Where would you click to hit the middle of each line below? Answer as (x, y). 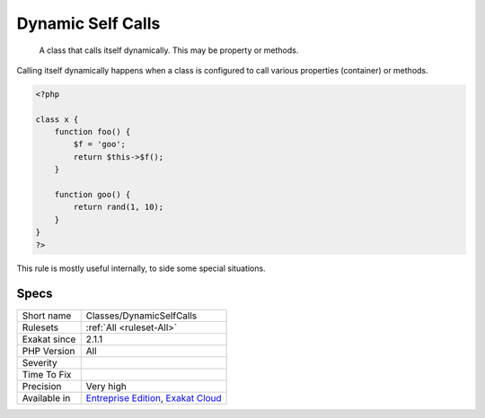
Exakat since (49, 339)
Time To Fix (47, 374)
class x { (57, 119)
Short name (47, 316)
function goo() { (93, 195)
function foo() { (93, 132)
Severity (40, 362)
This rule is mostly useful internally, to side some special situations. (141, 268)
